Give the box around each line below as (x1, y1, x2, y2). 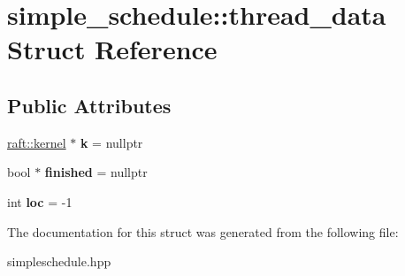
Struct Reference (7, 31, 218, 67)
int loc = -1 (7, 192, 73, 211)
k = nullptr (80, 133, 143, 151)
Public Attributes (7, 91, 172, 119)
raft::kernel (7, 133, 66, 151)
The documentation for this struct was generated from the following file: (7, 222, 399, 241)
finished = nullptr (44, 163, 148, 181)
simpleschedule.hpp (7, 252, 111, 271)
